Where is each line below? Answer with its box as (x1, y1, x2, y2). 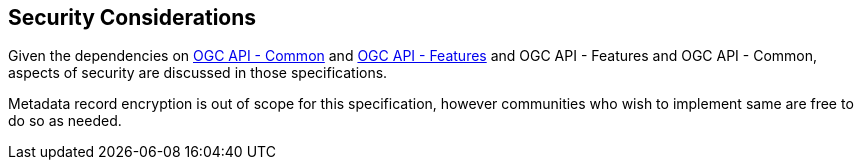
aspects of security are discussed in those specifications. (8, 64, 388, 82)
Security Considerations (8, 5, 257, 30)
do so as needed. (8, 112, 122, 130)
